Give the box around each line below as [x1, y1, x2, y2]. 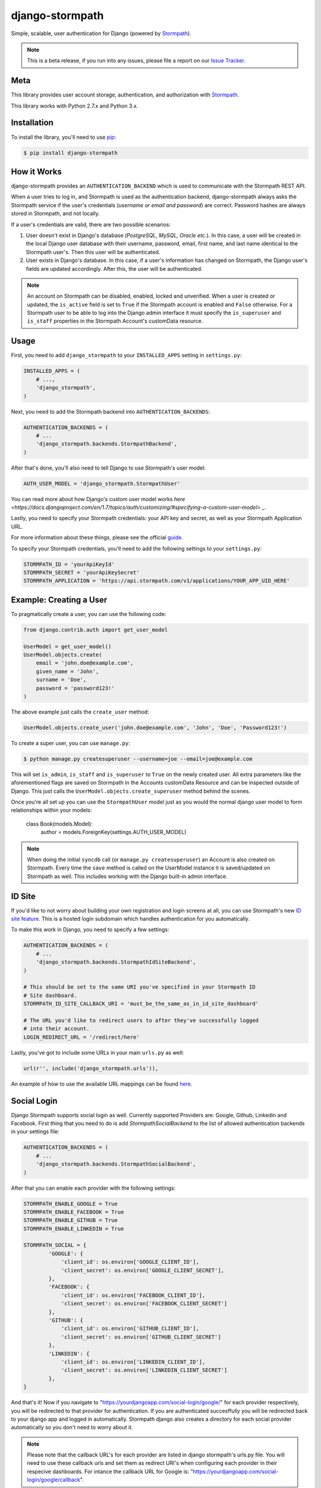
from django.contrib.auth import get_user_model [23, 626, 168, 633]
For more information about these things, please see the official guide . [11, 534, 184, 541]
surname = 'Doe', [36, 676, 87, 683]
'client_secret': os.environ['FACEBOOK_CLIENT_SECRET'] [61, 1301, 228, 1307]
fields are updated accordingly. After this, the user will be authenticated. [26, 265, 203, 272]
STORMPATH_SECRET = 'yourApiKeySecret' [23, 569, 140, 576]
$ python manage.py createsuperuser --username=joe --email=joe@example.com [23, 755, 253, 762]
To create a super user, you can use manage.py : [11, 739, 130, 746]
